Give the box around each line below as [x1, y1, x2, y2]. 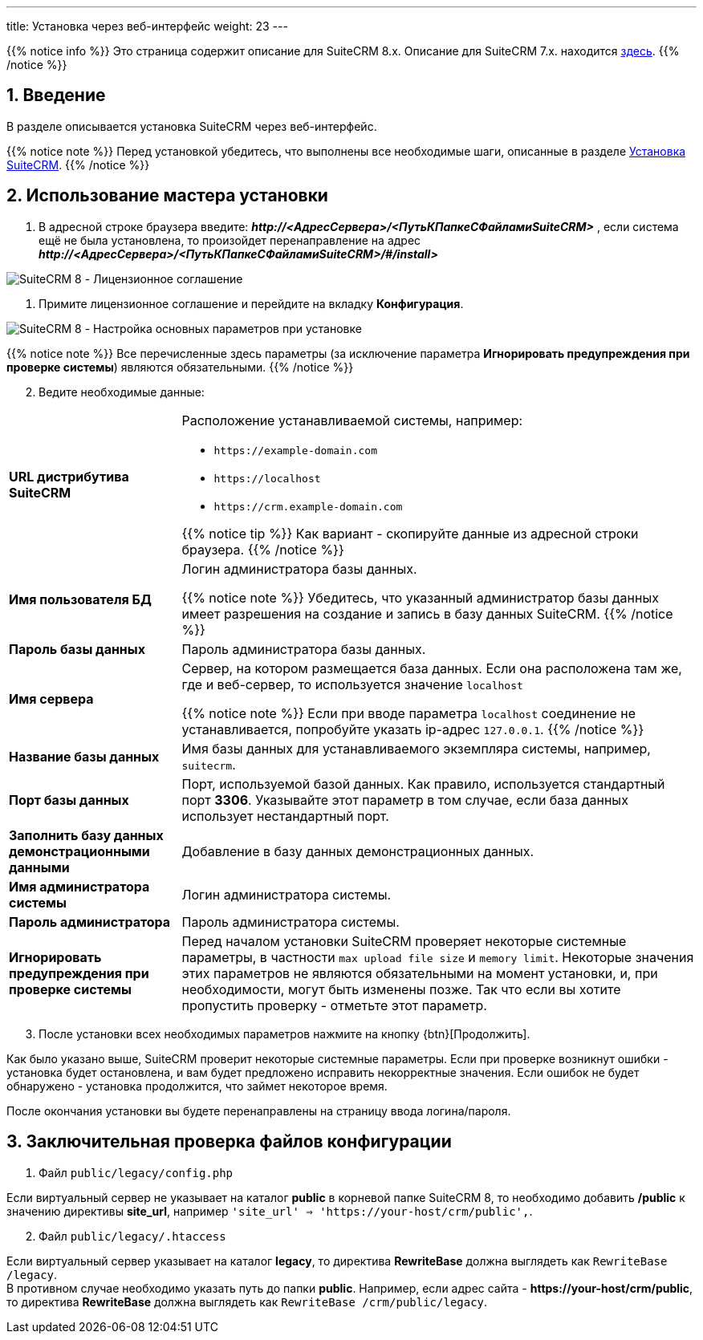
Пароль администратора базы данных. [181, 640, 426, 657]
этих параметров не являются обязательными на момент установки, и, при [181, 964, 658, 981]
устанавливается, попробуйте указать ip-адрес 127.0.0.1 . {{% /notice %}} [181, 721, 644, 737]
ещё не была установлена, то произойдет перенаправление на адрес [39, 233, 421, 247]
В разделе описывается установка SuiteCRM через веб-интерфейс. [6, 119, 377, 133]
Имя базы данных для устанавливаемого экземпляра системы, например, [181, 740, 651, 757]
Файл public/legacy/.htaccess [39, 1228, 226, 1243]
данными [9, 859, 70, 875]
